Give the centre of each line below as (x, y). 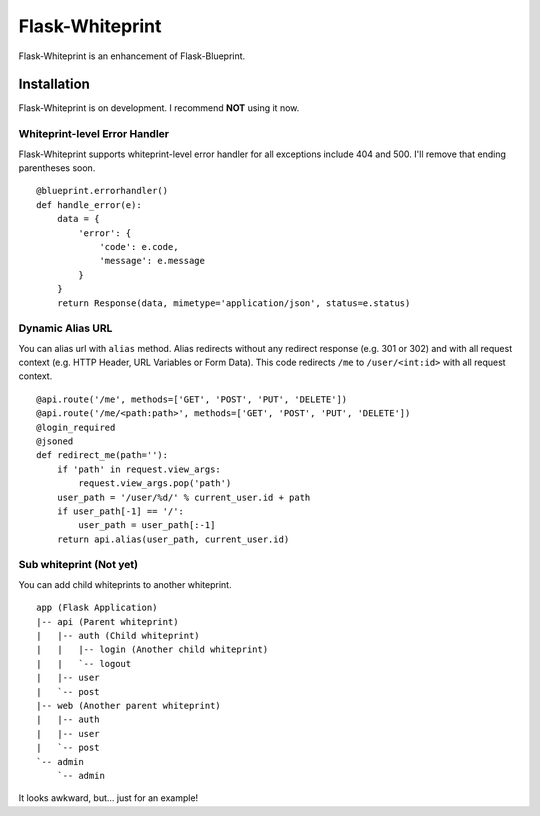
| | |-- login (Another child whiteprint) (152, 649)
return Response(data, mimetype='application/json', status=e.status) (233, 303)
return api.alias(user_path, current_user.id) (173, 539)
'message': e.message (152, 261)
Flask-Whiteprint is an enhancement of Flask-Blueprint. (132, 56)
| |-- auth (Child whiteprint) (118, 636)
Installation (54, 84)
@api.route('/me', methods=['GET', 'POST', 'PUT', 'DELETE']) (192, 399)
